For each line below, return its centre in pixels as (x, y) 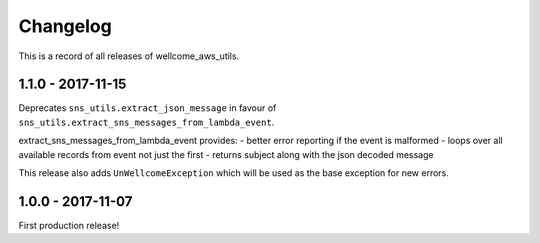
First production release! (69, 225)
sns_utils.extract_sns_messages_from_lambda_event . (146, 122)
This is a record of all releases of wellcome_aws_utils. (129, 56)
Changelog (65, 26)
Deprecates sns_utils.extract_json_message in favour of (147, 108)
